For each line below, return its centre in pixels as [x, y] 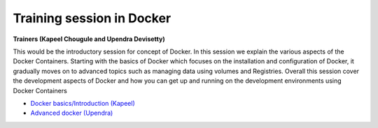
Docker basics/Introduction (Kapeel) [83, 103]
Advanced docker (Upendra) [72, 113]
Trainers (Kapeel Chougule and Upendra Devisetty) [89, 39]
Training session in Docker [92, 18]
